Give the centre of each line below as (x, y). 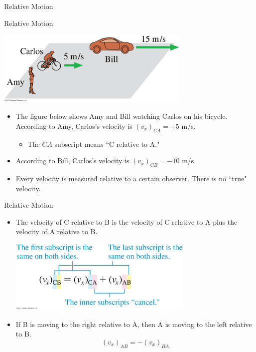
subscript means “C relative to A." (107, 144)
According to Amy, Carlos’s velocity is (74, 126)
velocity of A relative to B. (57, 231)
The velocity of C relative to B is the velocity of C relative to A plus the (127, 221)
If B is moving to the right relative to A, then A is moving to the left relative (134, 324)
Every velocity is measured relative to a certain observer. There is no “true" (131, 178)
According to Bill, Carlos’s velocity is (72, 161)
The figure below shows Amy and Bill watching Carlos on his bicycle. (122, 116)
